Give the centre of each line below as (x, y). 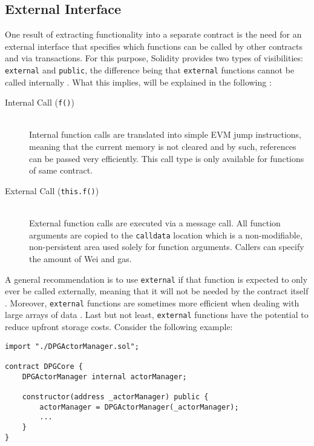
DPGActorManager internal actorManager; (104, 377)
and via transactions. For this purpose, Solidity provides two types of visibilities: (154, 58)
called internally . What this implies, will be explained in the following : (138, 82)
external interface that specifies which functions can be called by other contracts (154, 46)
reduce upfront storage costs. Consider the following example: (119, 327)
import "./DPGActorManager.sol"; (72, 346)
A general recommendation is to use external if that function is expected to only (156, 279)
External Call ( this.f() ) (52, 190)
